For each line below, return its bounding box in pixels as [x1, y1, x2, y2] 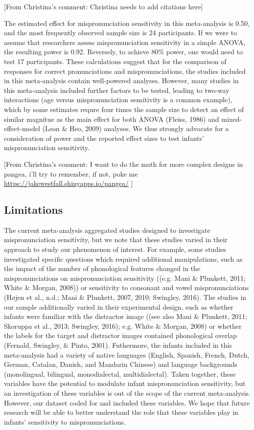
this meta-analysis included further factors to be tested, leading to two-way [4, 85, 230, 95]
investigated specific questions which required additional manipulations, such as [4, 253, 243, 264]
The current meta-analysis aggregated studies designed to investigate [4, 225, 210, 235]
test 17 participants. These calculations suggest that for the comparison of [4, 56, 227, 66]
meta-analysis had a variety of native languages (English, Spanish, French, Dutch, [4, 349, 250, 360]
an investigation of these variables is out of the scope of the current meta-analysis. [4, 387, 251, 398]
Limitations [4, 202, 63, 217]
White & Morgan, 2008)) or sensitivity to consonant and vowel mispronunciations [4, 282, 249, 293]
